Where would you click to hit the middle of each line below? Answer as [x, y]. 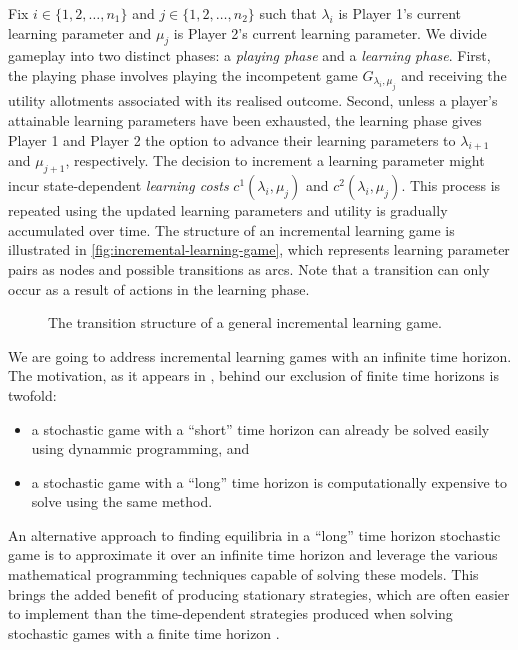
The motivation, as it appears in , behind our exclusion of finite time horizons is [253, 375]
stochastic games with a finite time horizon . [144, 632]
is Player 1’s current [399, 13]
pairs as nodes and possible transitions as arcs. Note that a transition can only [249, 268]
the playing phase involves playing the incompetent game [183, 74]
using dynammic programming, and [140, 448]
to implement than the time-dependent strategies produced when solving [230, 613]
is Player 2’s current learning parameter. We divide [330, 32]
